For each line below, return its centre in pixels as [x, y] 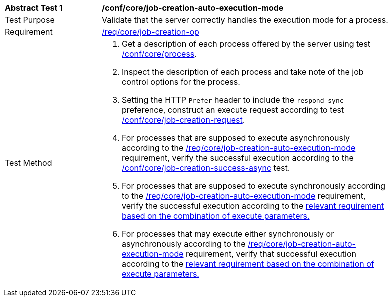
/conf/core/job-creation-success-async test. [206, 168]
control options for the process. [181, 82]
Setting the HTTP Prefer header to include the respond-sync [233, 100]
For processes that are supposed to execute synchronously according [254, 186]
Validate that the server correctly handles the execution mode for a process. [245, 20]
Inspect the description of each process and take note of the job [243, 72]
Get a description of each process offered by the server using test [246, 44]
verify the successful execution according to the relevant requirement [253, 206]
